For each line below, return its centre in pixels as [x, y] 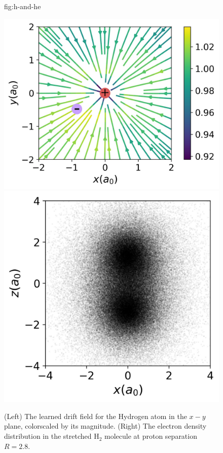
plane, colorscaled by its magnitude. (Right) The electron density [105, 426]
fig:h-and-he [23, 6]
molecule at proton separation [151, 436]
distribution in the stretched [48, 436]
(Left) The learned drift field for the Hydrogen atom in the [96, 416]
